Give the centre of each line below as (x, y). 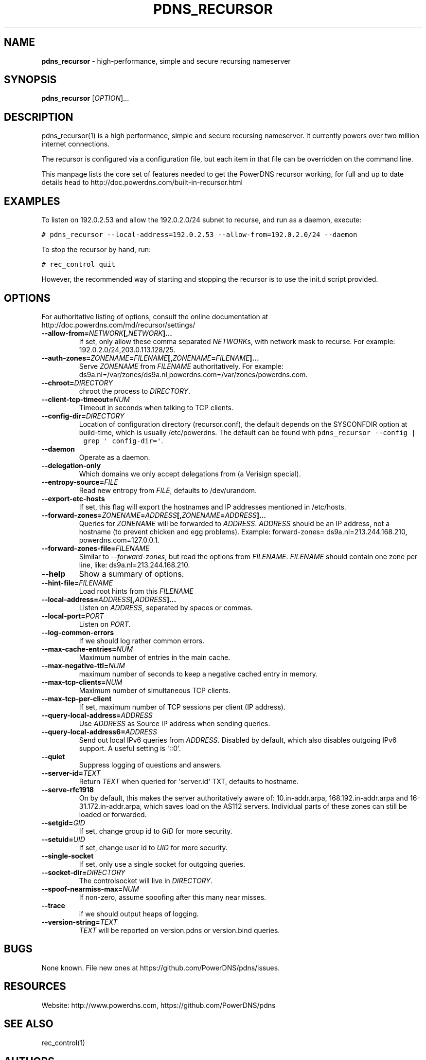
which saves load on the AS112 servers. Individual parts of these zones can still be (275, 806)
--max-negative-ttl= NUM (83, 665)
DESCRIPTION (39, 117)
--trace (53, 905)
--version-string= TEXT (80, 922)
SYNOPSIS (30, 80)
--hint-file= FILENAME (77, 583)
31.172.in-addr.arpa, (110, 806)
